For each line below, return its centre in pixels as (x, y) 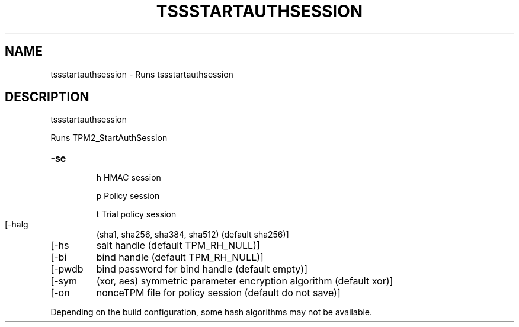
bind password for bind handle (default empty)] (202, 269)
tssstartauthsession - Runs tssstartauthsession (142, 74)
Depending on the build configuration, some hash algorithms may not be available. (212, 312)
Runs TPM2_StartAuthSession (109, 138)
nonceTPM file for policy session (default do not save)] (218, 293)
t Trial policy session (136, 214)
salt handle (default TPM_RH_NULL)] (178, 246)
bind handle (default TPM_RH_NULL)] (180, 257)
